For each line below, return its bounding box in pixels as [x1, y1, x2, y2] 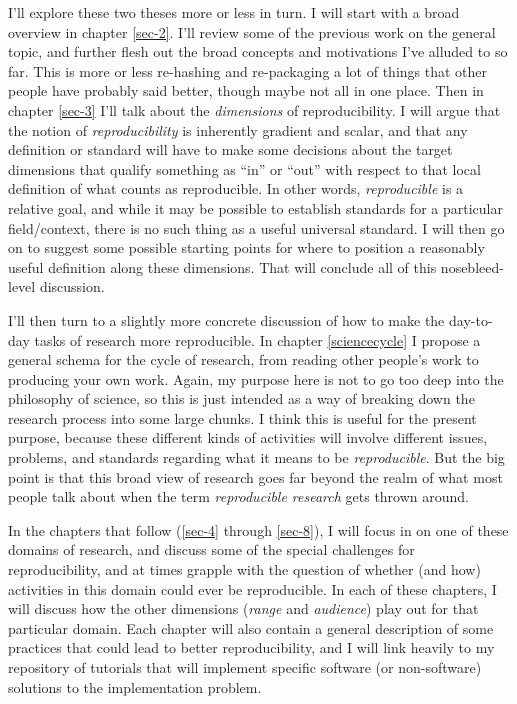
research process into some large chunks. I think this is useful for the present [8, 407, 477, 428]
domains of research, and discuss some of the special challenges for [8, 539, 415, 560]
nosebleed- [440, 256, 504, 277]
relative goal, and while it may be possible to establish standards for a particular [8, 197, 503, 218]
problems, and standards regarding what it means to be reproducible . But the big [8, 447, 505, 468]
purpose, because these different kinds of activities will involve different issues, [8, 427, 488, 448]
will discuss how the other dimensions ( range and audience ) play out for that [8, 598, 479, 619]
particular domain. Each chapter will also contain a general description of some [8, 617, 494, 638]
